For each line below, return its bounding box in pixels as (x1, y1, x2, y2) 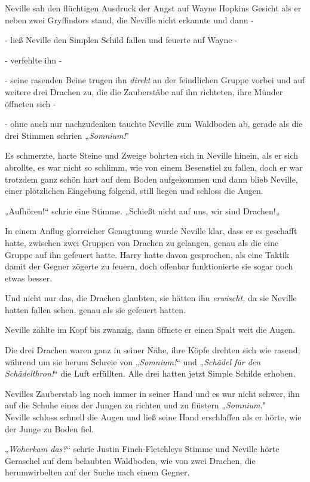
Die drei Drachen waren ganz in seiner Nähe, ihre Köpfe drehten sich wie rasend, (5, 344, 300, 356)
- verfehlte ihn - (5, 53, 62, 66)
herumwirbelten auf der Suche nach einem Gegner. (5, 466, 190, 478)
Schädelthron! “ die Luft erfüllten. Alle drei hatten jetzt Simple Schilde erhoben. (5, 367, 296, 380)
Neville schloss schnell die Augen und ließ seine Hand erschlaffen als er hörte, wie (5, 411, 302, 423)
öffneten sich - (5, 97, 56, 110)
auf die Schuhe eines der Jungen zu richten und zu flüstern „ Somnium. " (5, 399, 266, 411)
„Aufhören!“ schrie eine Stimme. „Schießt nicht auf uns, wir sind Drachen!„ (5, 204, 280, 217)
